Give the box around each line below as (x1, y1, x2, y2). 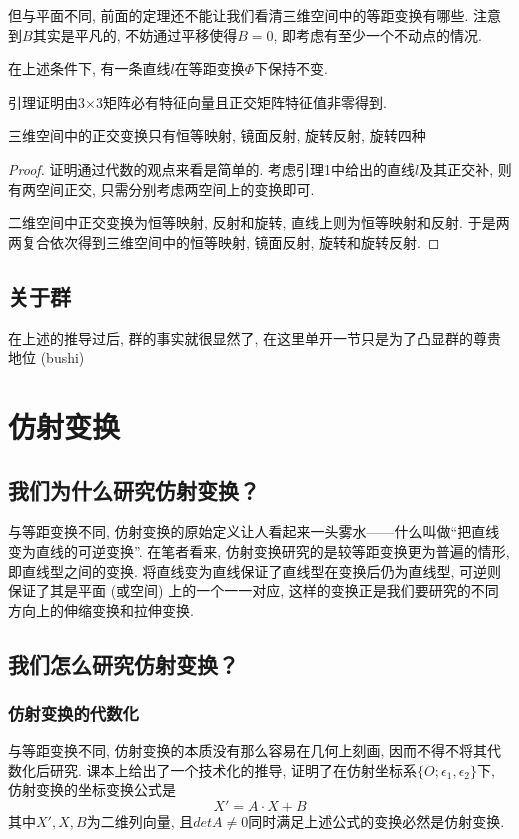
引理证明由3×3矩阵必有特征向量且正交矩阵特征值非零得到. (8, 91, 387, 112)
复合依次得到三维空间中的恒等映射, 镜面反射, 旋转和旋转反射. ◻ (21, 231, 440, 252)
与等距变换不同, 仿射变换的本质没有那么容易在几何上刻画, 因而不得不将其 (8, 740, 488, 761)
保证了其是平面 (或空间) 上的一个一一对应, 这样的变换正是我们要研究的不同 (8, 580, 499, 601)
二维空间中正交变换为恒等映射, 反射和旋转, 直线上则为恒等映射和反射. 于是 (8, 212, 496, 233)
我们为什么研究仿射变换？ (8, 474, 260, 505)
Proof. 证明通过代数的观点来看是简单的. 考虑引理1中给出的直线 (8, 158, 416, 179)
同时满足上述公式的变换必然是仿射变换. (248, 811, 505, 832)
